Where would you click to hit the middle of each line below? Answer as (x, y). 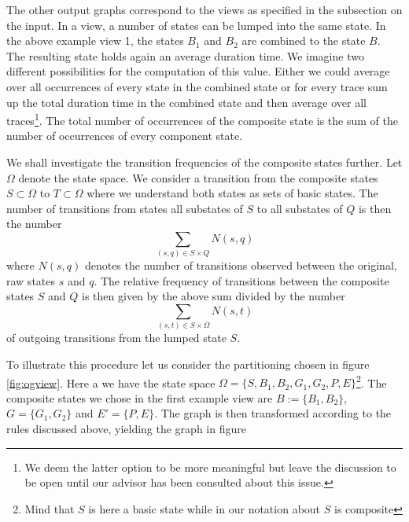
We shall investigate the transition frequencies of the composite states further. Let (204, 162)
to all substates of (300, 208)
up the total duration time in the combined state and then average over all (186, 102)
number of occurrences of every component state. (125, 136)
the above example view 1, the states (95, 40)
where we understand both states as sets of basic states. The (232, 193)
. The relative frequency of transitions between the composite (241, 280)
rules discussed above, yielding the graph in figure (126, 429)
